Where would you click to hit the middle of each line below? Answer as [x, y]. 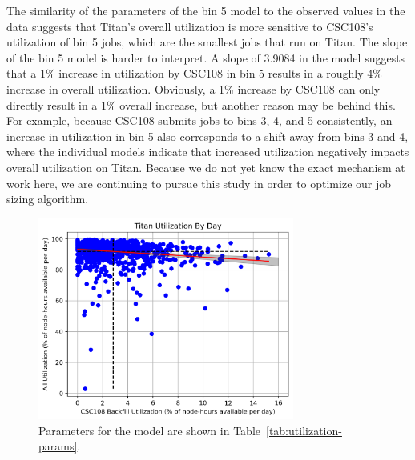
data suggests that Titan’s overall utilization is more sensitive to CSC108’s [190, 26]
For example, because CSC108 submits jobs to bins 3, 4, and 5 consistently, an [199, 120]
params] [58, 446]
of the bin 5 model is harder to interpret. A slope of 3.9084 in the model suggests [206, 57]
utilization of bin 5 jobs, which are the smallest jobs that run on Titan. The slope [207, 42]
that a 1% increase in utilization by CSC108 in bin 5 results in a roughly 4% [194, 73]
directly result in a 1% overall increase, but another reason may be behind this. [201, 104]
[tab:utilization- [304, 430]
